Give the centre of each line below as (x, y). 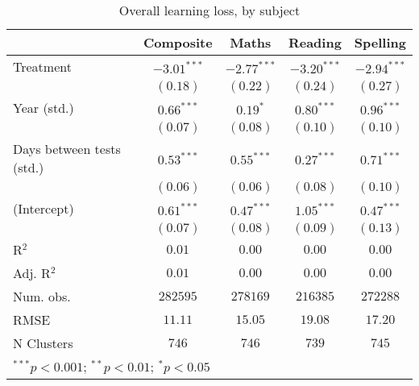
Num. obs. (42, 296)
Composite (178, 42)
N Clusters (43, 343)
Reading (315, 42)
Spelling (380, 42)
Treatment (42, 66)
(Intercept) (44, 208)
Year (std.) (44, 108)
